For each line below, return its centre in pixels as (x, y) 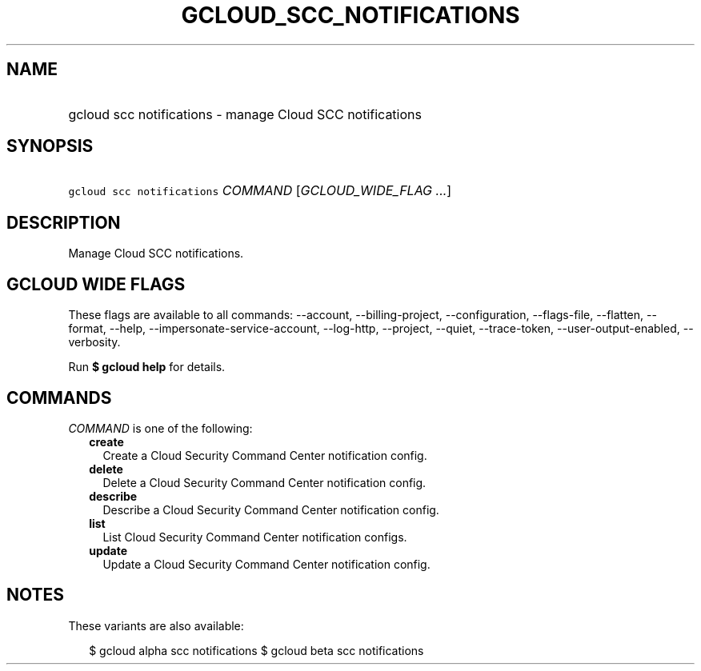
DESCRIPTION (64, 222)
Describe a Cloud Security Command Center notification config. (271, 509)
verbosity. (94, 342)
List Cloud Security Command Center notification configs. (255, 537)
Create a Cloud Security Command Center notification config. (265, 455)
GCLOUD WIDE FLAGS (96, 284)
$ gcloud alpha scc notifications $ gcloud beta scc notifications (256, 650)
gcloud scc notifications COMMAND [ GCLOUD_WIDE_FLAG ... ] (260, 191)
